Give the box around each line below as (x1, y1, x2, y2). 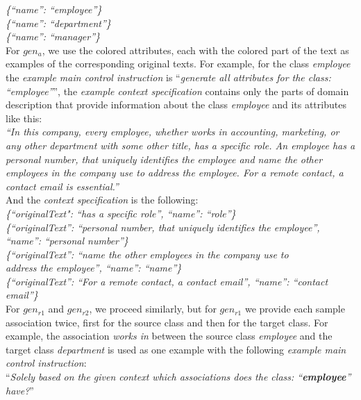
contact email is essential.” (6, 178, 119, 193)
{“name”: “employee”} (6, 2, 102, 16)
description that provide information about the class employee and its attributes (6, 97, 346, 112)
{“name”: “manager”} (6, 29, 101, 44)
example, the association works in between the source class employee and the (6, 328, 333, 343)
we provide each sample (244, 301, 345, 316)
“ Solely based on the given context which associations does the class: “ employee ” (6, 369, 351, 384)
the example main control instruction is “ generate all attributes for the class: (6, 69, 331, 84)
